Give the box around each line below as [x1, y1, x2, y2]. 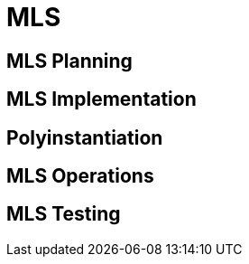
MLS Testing [6, 203, 121, 226]
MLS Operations [6, 165, 154, 188]
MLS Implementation [6, 88, 197, 111]
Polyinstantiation [6, 126, 163, 149]
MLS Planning [6, 49, 133, 72]
